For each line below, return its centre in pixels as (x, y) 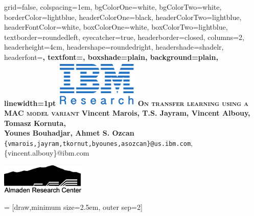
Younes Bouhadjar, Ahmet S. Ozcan (69, 133)
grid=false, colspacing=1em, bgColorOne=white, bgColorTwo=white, (113, 7)
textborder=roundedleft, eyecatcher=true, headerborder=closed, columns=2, (124, 37)
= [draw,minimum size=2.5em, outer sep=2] (73, 207)
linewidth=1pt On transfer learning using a (126, 103)
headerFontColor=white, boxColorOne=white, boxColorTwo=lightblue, (116, 27)
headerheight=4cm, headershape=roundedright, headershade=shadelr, (114, 47)
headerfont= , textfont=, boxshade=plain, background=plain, (111, 57)
